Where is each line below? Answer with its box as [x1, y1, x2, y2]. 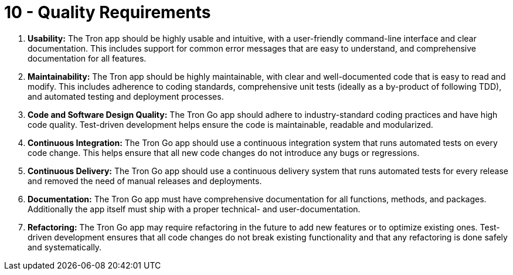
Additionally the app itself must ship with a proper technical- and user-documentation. [28, 203, 361, 214]
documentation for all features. [28, 53, 147, 63]
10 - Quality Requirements [4, 2, 211, 22]
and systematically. [28, 242, 102, 252]
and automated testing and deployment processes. [28, 91, 224, 101]
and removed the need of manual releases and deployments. [28, 175, 262, 186]
